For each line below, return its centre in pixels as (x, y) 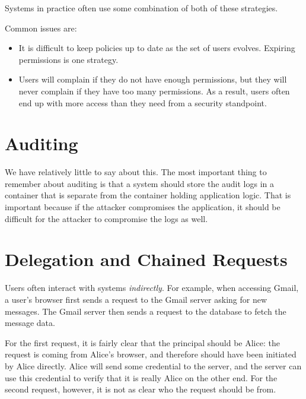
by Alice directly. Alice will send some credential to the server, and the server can (153, 365)
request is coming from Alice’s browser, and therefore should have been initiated (151, 354)
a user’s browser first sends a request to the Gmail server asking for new (136, 299)
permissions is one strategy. (68, 59)
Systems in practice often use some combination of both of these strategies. (141, 8)
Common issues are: (41, 28)
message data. (30, 323)
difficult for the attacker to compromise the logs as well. (106, 218)
